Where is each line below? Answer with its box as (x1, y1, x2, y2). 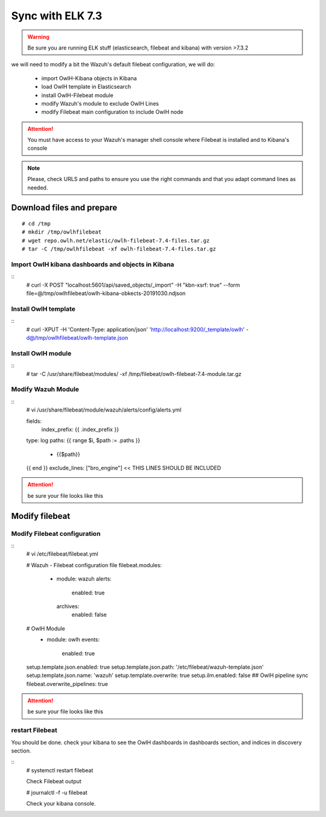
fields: (26, 417, 42, 425)
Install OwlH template (11, 305, 75, 313)
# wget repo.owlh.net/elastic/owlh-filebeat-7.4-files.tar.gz (22, 237, 210, 244)
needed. (27, 184, 48, 191)
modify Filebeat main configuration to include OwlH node (41, 109, 184, 116)
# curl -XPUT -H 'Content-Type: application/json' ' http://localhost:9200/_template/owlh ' (26, 326, 245, 333)
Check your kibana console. (26, 800, 96, 807)
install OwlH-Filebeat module (41, 91, 114, 99)
